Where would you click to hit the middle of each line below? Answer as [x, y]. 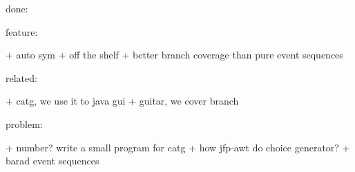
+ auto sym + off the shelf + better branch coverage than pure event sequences [174, 55]
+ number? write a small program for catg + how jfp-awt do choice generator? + [178, 147]
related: [21, 77]
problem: [24, 123]
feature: [22, 31]
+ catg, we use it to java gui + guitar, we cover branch [122, 101]
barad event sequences [52, 161]
